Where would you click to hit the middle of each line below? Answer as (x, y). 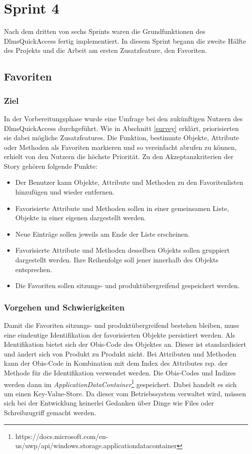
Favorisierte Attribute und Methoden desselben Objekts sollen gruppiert (123, 250)
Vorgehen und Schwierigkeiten (64, 307)
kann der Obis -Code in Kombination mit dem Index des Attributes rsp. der (116, 363)
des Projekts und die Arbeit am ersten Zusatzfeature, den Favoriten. (105, 50)
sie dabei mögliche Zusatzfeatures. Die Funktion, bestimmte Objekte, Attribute (122, 138)
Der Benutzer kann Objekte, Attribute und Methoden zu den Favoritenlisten (129, 182)
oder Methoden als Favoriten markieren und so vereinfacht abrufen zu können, (120, 147)
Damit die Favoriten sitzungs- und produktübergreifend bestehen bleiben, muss (122, 325)
